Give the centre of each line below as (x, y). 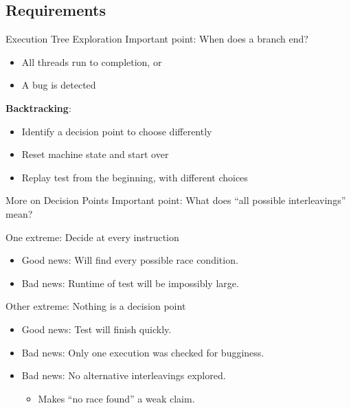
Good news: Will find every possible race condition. (130, 260)
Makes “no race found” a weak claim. (116, 398)
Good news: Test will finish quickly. (97, 329)
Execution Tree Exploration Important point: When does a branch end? (157, 39)
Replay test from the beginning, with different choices (135, 177)
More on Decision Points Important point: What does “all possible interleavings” (176, 200)
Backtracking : (38, 107)
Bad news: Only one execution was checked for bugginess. (143, 352)
